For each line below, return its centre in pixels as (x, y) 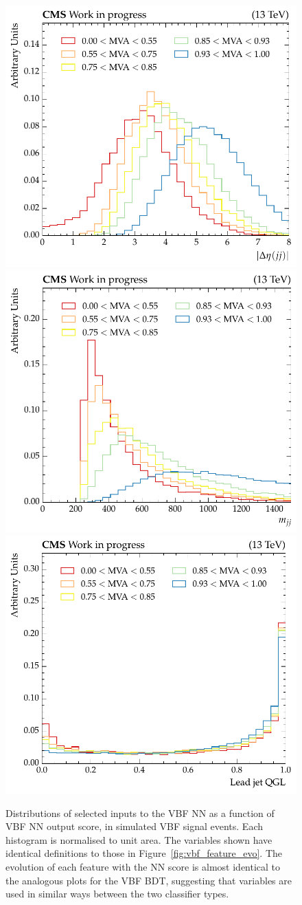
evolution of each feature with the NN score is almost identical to (143, 866)
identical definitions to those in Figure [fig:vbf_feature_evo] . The (144, 853)
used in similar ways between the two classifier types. (117, 894)
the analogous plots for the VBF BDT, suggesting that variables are (149, 880)
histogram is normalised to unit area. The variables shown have (139, 839)
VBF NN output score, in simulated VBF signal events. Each (135, 826)
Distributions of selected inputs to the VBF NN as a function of (140, 813)
